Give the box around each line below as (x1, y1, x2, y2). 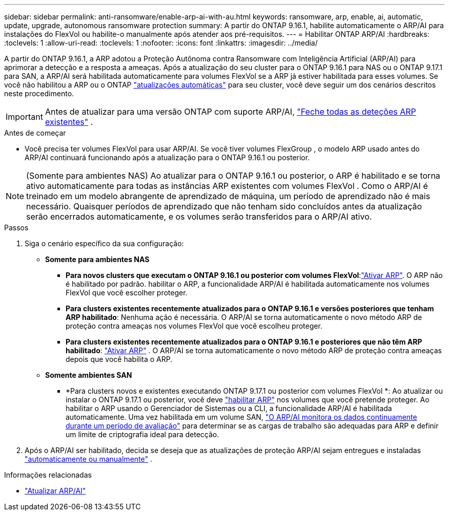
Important (6, 112, 43, 122)
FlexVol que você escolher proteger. (66, 288, 188, 297)
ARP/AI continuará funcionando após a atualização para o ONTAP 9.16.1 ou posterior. (25, 153, 310, 162)
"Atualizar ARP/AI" (25, 486, 86, 495)
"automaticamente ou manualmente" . (25, 455, 152, 463)
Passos (4, 223, 29, 232)
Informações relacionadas (4, 470, 92, 479)
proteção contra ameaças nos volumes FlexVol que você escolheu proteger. (66, 321, 322, 330)
